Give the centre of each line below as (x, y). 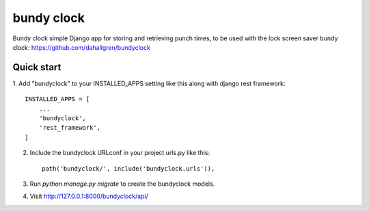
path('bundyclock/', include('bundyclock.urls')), (128, 168)
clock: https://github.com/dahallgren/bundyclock (81, 47)
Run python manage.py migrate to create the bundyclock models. (122, 184)
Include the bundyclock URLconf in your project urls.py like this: (120, 153)
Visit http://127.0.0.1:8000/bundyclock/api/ (89, 196)
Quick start (37, 67)
